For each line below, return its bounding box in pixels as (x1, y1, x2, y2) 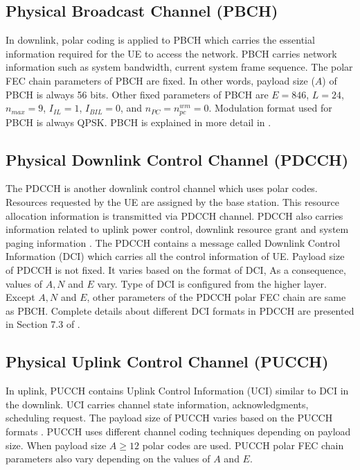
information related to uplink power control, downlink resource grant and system (6, 222, 349, 236)
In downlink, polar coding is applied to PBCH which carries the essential (6, 33, 315, 47)
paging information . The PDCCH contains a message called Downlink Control (6, 235, 341, 250)
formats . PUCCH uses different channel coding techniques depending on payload (6, 424, 351, 438)
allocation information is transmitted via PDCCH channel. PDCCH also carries (6, 208, 343, 223)
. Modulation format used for (208, 101, 332, 115)
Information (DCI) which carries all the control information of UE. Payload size (6, 249, 345, 263)
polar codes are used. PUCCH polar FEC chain (142, 437, 344, 452)
